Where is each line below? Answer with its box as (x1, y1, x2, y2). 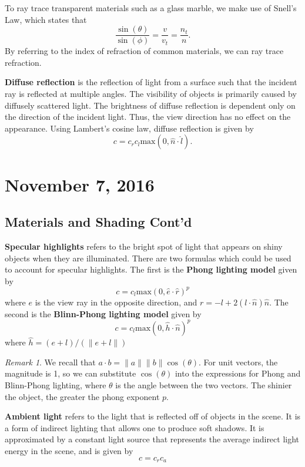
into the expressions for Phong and (175, 367, 301, 379)
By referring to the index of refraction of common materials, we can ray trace (5, 45, 284, 57)
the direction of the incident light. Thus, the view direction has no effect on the (5, 110, 291, 123)
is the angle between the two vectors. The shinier (115, 378, 292, 391)
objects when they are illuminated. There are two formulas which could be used (5, 251, 291, 264)
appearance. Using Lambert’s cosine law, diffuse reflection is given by (5, 122, 254, 134)
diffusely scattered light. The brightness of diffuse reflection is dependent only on (5, 99, 296, 111)
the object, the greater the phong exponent (5, 390, 160, 402)
